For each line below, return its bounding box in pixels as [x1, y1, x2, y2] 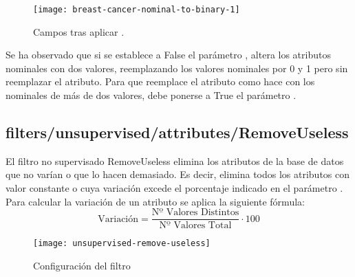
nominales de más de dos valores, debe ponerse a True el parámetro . [6, 88, 297, 102]
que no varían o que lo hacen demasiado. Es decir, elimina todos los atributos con [6, 167, 350, 181]
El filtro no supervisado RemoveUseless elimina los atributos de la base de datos [6, 153, 344, 168]
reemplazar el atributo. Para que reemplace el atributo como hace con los [6, 74, 315, 89]
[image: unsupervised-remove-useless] [33, 239, 211, 249]
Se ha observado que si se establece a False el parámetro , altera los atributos [6, 47, 331, 62]
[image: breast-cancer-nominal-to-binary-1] [33, 5, 240, 14]
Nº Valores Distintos [151, 208, 239, 218]
